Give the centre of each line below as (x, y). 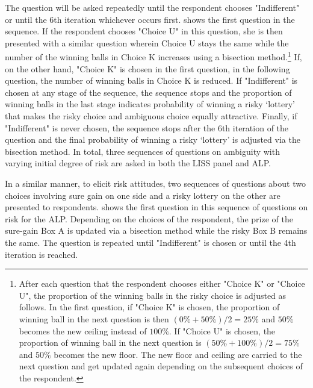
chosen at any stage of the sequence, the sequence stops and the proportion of (148, 92)
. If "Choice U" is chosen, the (222, 330)
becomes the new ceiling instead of (83, 330)
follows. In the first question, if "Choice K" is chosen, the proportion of (149, 307)
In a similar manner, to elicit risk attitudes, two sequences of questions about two (155, 183)
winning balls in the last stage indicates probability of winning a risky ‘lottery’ (150, 104)
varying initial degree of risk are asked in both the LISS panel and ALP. (138, 163)
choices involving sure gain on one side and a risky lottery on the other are (143, 195)
